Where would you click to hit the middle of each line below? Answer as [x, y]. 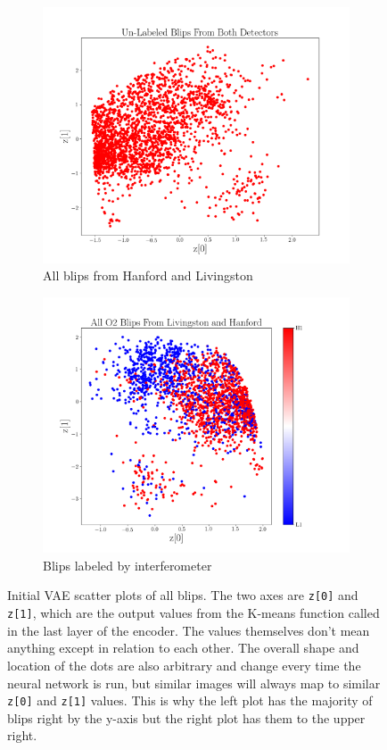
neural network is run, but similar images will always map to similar [194, 683]
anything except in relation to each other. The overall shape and [183, 648]
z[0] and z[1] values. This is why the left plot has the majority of [190, 700]
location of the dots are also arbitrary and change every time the [184, 665]
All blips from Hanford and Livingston [148, 275]
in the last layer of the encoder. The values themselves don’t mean [189, 630]
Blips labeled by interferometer [128, 565]
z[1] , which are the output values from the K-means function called [193, 613]
